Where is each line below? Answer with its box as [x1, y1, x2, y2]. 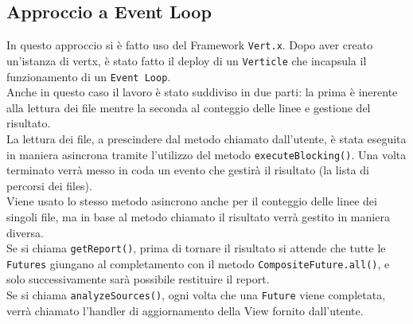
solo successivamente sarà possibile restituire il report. [6, 271, 270, 287]
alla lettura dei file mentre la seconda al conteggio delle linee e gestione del [6, 99, 371, 115]
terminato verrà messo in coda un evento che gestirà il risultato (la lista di [6, 162, 369, 178]
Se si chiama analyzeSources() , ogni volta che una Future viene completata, [6, 287, 386, 303]
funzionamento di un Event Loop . [6, 68, 171, 84]
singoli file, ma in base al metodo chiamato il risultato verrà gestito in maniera [6, 208, 390, 224]
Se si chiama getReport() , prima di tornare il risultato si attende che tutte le [6, 240, 386, 256]
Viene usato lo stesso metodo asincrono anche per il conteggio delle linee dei [6, 193, 377, 209]
